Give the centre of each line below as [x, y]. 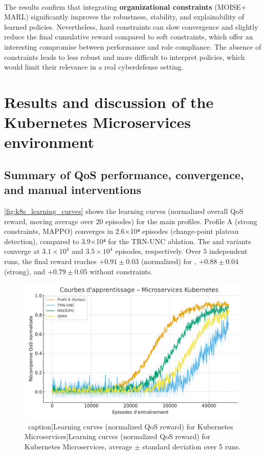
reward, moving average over [49, 221]
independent [228, 251]
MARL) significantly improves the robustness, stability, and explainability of [124, 17]
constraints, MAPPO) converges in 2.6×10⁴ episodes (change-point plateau [121, 231]
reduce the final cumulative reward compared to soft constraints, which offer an [129, 37]
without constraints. [121, 271]
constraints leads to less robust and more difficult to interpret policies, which [125, 57]
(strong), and [25, 271]
